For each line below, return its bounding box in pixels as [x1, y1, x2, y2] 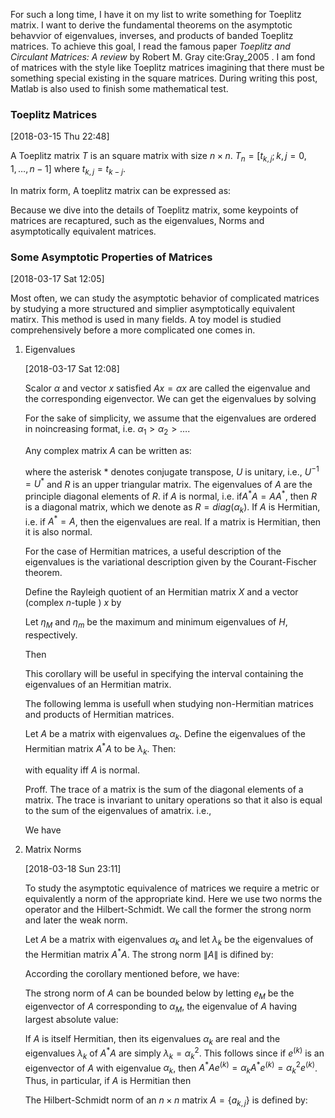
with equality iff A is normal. [24, 764, 140, 776]
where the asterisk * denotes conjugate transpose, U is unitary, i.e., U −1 [24, 464, 320, 478]
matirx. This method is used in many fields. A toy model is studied [10, 314, 282, 326]
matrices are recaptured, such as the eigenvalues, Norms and [10, 214, 265, 226]
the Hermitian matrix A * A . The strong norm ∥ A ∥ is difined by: [24, 947, 274, 960]
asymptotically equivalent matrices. [10, 225, 157, 237]
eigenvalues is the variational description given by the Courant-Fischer [24, 556, 317, 568]
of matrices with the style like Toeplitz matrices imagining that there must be [10, 62, 325, 73]
